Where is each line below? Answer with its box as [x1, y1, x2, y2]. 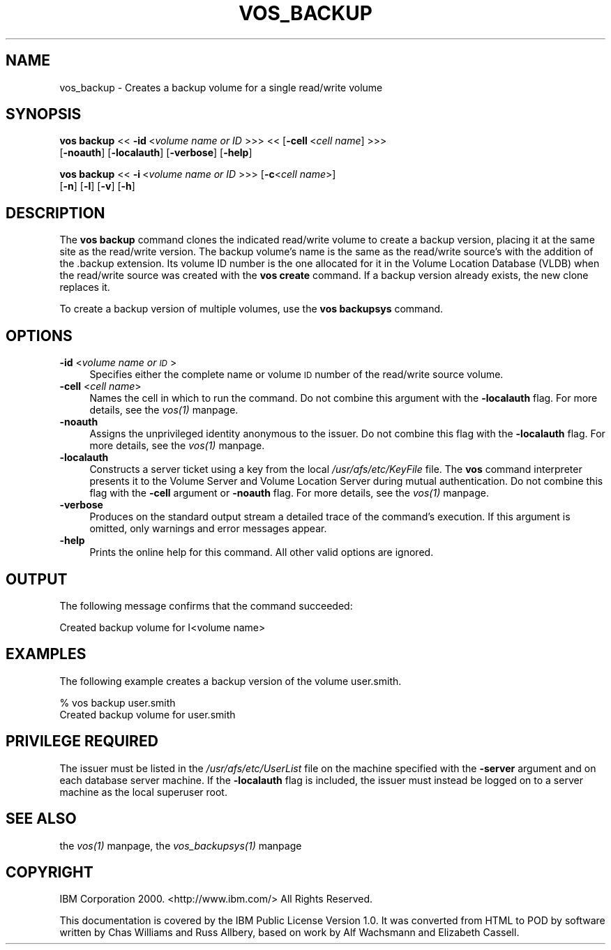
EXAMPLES [6, 645, 86, 663]
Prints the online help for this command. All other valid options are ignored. [89, 546, 434, 559]
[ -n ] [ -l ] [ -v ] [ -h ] [59, 180, 135, 193]
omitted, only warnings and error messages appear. [89, 522, 327, 535]
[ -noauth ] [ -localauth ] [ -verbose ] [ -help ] [59, 146, 252, 159]
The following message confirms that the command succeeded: [59, 599, 353, 612]
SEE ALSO [6, 810, 77, 828]
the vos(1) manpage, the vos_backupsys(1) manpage [59, 839, 302, 852]
